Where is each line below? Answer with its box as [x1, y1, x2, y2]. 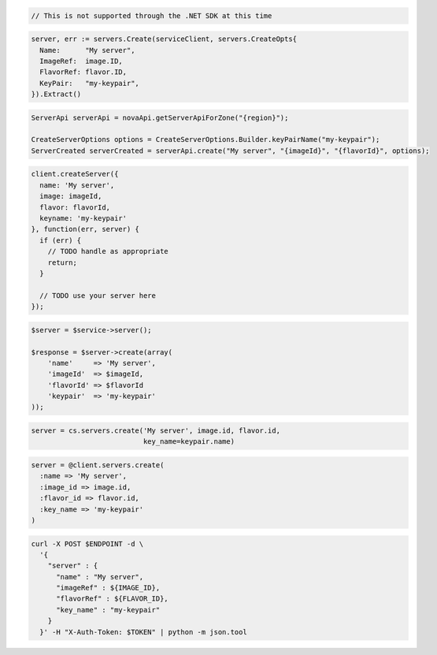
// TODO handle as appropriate [47, 247, 169, 256]
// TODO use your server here [39, 291, 157, 300]
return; [47, 258, 78, 267]
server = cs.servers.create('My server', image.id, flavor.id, [31, 426, 281, 435]
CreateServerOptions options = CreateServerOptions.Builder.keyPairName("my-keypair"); [31, 135, 380, 144]
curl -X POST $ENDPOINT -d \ [31, 539, 144, 548]
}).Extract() [31, 90, 82, 99]
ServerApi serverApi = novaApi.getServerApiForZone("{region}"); [31, 113, 289, 122]
